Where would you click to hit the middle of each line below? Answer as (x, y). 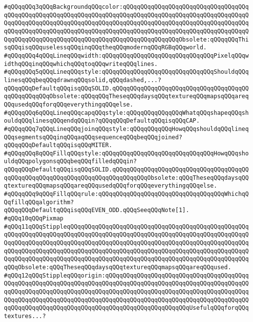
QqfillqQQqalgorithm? (39, 202)
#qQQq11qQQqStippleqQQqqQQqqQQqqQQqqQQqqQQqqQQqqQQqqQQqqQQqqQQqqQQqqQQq (126, 226)
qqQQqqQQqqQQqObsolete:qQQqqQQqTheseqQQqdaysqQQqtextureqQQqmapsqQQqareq (126, 97)
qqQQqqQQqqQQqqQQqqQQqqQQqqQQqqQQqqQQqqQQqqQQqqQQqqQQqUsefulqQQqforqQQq (126, 308)
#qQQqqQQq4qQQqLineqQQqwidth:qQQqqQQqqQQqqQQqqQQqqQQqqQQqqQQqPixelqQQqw (126, 55)
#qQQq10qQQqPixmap (34, 219)
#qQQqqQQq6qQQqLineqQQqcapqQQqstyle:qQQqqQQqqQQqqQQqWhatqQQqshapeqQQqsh (126, 113)
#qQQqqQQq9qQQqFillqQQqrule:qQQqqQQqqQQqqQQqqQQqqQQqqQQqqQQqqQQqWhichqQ (126, 194)
